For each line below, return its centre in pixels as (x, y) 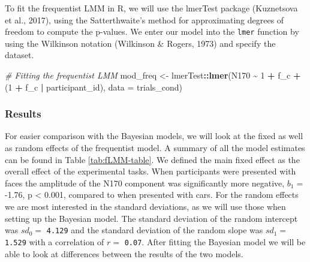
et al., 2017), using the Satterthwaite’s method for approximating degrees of (145, 19)
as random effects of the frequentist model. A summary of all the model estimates (155, 148)
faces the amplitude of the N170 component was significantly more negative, (145, 183)
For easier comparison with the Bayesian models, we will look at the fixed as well (154, 136)
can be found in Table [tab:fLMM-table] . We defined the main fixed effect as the (152, 159)
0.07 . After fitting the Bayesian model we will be (215, 241)
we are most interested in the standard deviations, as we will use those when (145, 206)
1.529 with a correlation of (55, 241)
